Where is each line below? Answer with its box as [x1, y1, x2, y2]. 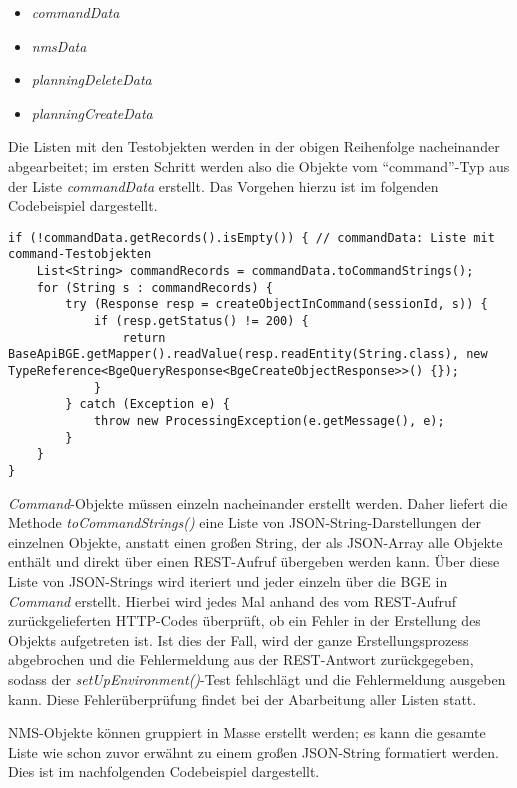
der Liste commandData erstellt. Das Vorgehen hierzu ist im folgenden [8, 175, 439, 196]
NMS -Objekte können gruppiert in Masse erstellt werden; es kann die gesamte [8, 722, 486, 743]
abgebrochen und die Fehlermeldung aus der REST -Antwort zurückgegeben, [8, 649, 474, 670]
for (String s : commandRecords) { [36, 280, 273, 295]
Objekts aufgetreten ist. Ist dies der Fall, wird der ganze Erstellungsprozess [8, 629, 469, 650]
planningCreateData [31, 102, 153, 123]
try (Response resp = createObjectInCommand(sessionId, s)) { [65, 297, 488, 312]
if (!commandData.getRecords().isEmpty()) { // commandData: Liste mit [8, 230, 495, 245]
